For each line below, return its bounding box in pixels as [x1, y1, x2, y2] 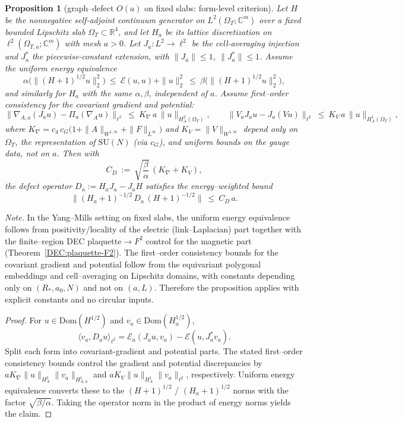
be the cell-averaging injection [191, 37, 299, 49]
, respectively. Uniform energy [186, 368, 295, 380]
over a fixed [259, 13, 301, 26]
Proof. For [5, 314, 42, 326]
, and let [118, 25, 149, 37]
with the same [82, 86, 132, 99]
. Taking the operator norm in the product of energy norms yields [51, 395, 291, 408]
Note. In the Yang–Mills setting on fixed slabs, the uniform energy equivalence [5, 211, 290, 223]
